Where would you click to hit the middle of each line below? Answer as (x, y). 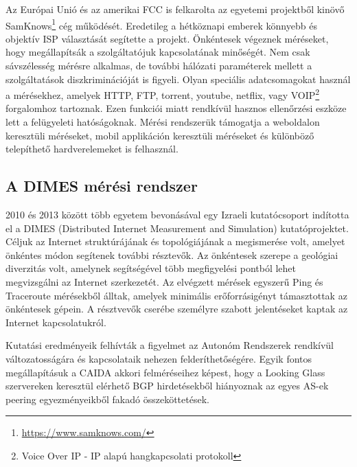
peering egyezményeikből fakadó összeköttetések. (107, 399)
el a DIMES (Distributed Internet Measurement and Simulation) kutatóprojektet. (177, 228)
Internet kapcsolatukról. (56, 322)
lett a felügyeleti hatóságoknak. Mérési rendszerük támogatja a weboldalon (163, 122)
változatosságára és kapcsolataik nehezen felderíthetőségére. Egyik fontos (159, 358)
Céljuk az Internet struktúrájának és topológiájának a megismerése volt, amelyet (175, 241)
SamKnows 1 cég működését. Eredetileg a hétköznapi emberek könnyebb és (161, 24)
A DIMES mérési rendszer (102, 186)
